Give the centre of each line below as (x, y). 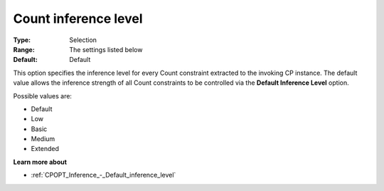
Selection (83, 40)
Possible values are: (43, 95)
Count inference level (78, 19)
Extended (45, 149)
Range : (24, 49)
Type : (22, 40)
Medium (43, 139)
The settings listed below (106, 49)
